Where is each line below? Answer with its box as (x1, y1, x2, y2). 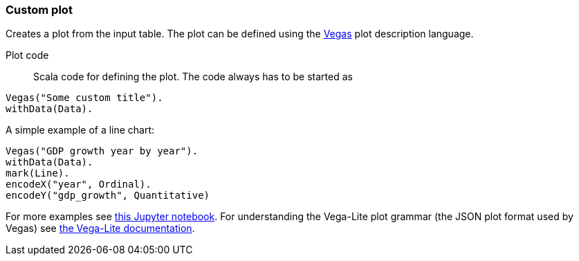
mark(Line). (6, 168, 70, 179)
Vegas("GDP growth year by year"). (6, 145, 199, 157)
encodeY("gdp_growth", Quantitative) (6, 190, 210, 201)
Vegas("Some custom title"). (6, 92, 163, 104)
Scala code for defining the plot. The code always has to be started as (33, 71, 353, 83)
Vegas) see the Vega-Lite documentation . (6, 222, 195, 235)
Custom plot (6, 3, 73, 17)
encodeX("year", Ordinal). (6, 179, 151, 190)
